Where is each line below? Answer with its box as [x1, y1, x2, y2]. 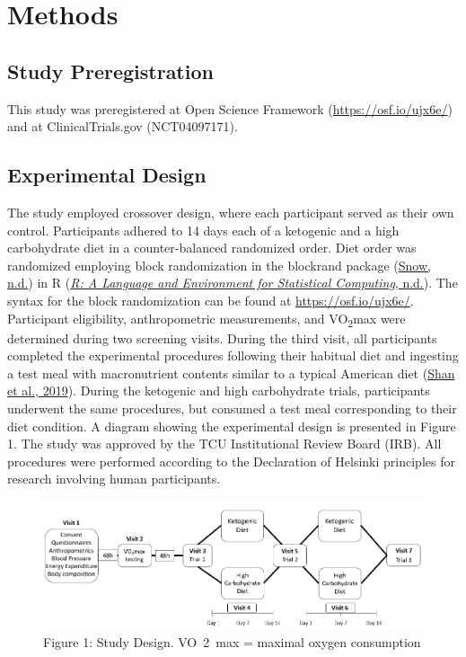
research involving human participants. [7, 469, 221, 488]
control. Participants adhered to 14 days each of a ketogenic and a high [7, 220, 400, 239]
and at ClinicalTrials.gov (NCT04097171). [7, 117, 238, 136]
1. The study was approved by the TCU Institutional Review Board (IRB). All [7, 434, 442, 453]
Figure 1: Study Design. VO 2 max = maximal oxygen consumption [43, 633, 421, 652]
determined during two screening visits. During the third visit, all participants [7, 328, 437, 347]
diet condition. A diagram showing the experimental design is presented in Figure [7, 416, 456, 435]
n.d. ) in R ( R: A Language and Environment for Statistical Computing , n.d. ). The [7, 273, 458, 292]
